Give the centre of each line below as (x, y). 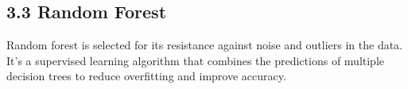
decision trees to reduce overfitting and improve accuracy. (146, 76)
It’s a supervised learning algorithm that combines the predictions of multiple (196, 60)
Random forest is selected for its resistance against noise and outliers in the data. (205, 45)
